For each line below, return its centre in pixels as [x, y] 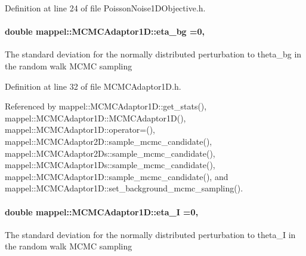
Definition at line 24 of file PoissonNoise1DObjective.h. [105, 8]
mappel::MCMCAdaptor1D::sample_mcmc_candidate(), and [117, 176]
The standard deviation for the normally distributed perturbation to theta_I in [150, 234]
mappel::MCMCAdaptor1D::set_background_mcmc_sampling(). [124, 188]
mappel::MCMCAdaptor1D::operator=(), [80, 129]
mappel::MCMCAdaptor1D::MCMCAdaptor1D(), [95, 118]
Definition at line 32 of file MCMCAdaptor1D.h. [93, 86]
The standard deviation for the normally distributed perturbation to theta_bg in [153, 54]
